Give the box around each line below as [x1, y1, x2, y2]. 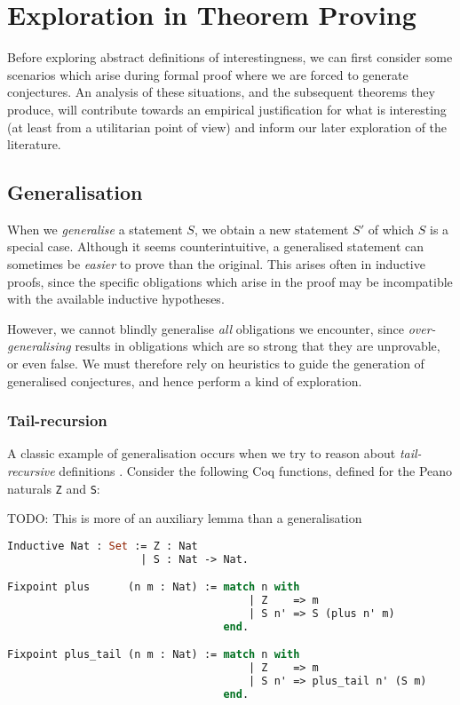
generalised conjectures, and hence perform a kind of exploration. [7, 371, 362, 390]
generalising [7, 337, 71, 355]
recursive [7, 462, 55, 480]
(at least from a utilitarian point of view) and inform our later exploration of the [7, 117, 448, 136]
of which [368, 219, 415, 238]
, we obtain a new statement [194, 219, 349, 238]
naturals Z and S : [7, 479, 100, 497]
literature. [7, 135, 61, 154]
